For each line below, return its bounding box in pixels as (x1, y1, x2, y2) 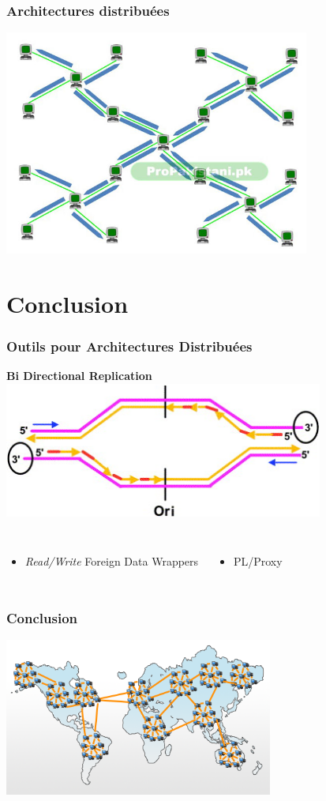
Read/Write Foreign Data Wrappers (24, 552, 199, 569)
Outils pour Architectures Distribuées (6, 337, 253, 356)
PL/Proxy (233, 552, 283, 569)
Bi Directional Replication (6, 367, 152, 384)
